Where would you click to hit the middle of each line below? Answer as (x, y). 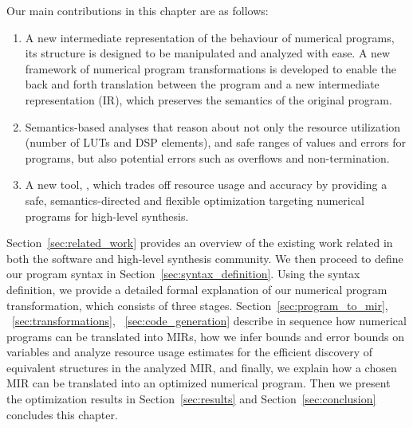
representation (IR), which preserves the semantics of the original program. (208, 99)
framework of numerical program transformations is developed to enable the (211, 68)
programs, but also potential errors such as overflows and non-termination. (207, 157)
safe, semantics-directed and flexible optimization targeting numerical (195, 200)
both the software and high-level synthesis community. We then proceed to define (205, 258)
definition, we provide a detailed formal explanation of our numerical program (197, 289)
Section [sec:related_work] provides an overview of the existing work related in (200, 243)
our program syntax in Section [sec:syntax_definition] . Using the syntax (183, 274)
